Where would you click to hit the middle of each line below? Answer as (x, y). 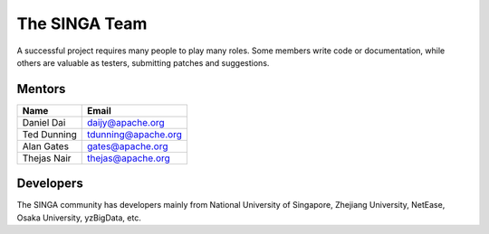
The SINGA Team (82, 23)
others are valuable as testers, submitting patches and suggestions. (143, 62)
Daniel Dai (44, 122)
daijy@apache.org (125, 122)
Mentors (41, 89)
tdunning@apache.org (134, 134)
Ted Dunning (49, 134)
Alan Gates (46, 146)
